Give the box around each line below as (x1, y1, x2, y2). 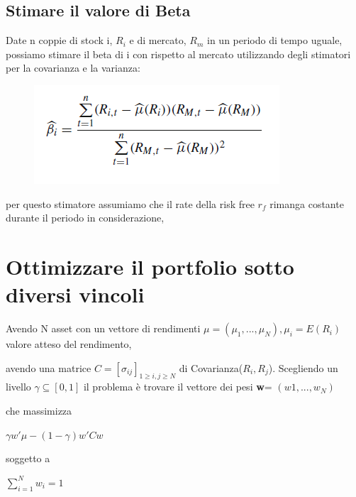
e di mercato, (129, 33, 187, 48)
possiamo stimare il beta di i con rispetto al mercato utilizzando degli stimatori (6, 46, 351, 61)
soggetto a (6, 451, 50, 466)
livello (6, 379, 31, 394)
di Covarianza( (179, 360, 243, 375)
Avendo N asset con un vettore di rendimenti (6, 321, 201, 336)
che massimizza (6, 403, 72, 418)
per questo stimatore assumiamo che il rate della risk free (6, 196, 255, 211)
